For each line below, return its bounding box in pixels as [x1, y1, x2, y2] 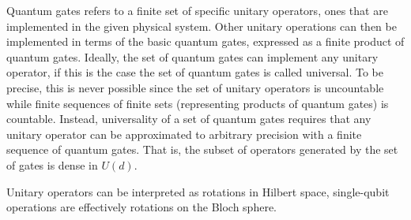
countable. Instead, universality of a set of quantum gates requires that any [6, 110, 371, 127]
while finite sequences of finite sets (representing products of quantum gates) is [6, 95, 389, 111]
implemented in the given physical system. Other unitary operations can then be [6, 17, 397, 34]
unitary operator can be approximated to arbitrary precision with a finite [6, 125, 362, 142]
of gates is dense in [6, 156, 98, 173]
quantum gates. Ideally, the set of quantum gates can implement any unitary [6, 48, 379, 65]
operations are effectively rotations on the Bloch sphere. [6, 199, 277, 215]
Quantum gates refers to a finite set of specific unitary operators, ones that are [6, 2, 388, 18]
